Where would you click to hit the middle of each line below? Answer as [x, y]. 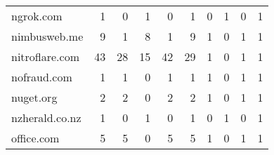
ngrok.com [37, 16]
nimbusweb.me [47, 36]
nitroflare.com [45, 56]
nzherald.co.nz [46, 117]
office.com [35, 138]
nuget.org [34, 97]
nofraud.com [42, 77]
